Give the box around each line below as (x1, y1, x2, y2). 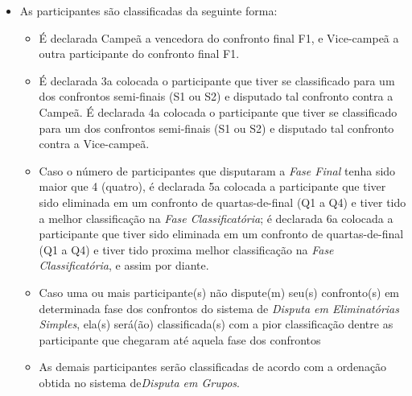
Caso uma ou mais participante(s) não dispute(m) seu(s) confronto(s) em (39, 283, 400, 300)
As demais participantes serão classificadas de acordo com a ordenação (39, 358, 387, 375)
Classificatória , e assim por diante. (39, 257, 209, 274)
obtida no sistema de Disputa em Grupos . (39, 373, 241, 390)
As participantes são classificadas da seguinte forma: (19, 2, 278, 19)
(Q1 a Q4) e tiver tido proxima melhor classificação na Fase (39, 241, 334, 258)
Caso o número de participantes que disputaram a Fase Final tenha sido (39, 162, 396, 179)
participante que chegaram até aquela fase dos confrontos (39, 331, 321, 348)
